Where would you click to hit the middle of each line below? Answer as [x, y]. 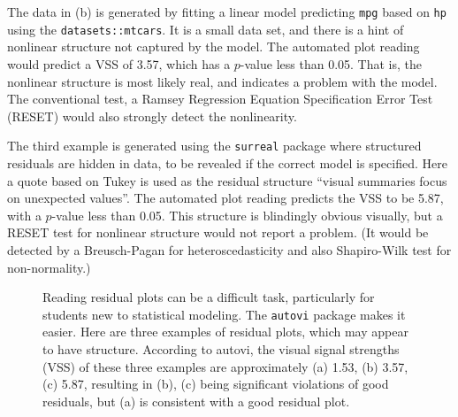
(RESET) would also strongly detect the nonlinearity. [152, 116]
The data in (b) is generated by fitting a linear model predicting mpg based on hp [227, 12]
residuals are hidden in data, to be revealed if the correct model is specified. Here [227, 162]
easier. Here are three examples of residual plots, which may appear [225, 332]
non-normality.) [49, 267]
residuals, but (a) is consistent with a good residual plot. [196, 401]
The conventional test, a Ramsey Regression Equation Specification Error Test [220, 99]
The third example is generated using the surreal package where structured [214, 146]
